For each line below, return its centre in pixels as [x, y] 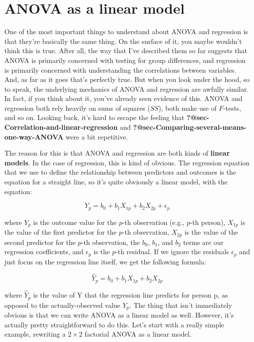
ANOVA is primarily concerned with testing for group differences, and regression [125, 60]
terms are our [203, 242]
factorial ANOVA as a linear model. [138, 334]
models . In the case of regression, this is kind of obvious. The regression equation [127, 162]
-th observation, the [111, 242]
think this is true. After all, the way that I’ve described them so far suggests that [126, 50]
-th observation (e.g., [153, 222]
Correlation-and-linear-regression [61, 127]
